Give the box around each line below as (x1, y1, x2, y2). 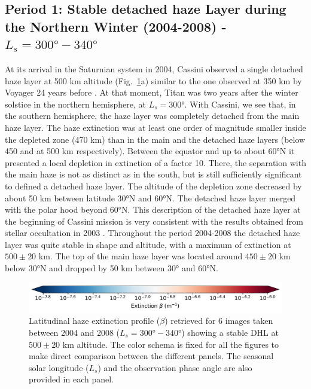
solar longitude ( (29, 361, 89, 373)
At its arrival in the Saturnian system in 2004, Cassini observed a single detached (5, 62, 303, 75)
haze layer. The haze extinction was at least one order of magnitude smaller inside (5, 121, 306, 133)
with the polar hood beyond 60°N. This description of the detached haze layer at (5, 203, 301, 216)
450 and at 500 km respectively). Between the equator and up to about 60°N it (5, 145, 295, 157)
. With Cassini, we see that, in (184, 97, 296, 110)
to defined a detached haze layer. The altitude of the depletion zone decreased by (5, 179, 302, 192)
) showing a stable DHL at (181, 326, 279, 338)
